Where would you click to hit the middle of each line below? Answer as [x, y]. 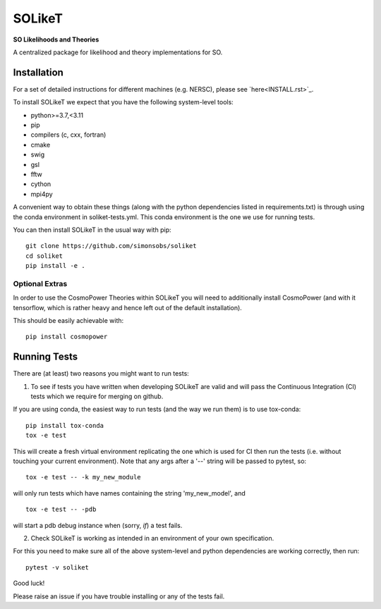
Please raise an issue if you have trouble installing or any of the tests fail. [119, 596]
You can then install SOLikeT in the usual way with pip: [92, 230]
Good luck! [29, 583]
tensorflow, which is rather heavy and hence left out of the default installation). [128, 307]
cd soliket [44, 256]
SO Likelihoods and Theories [56, 39]
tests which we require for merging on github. [97, 396]
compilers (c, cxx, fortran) [68, 135]
